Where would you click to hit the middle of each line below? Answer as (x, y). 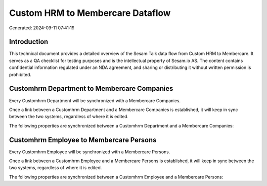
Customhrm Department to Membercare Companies (91, 89)
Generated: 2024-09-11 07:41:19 (42, 28)
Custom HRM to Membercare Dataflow (90, 13)
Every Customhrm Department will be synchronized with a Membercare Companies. (95, 100)
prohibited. (20, 74)
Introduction (29, 42)
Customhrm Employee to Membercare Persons (83, 140)
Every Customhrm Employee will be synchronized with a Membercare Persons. (89, 152)
